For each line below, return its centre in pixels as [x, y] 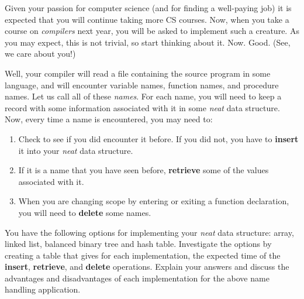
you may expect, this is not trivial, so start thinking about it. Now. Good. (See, [148, 42]
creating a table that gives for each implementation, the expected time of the [143, 255]
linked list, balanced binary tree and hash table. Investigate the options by [138, 244]
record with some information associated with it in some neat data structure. [142, 107]
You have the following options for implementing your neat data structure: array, [149, 232]
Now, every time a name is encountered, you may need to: [109, 119]
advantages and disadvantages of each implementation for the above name [137, 278]
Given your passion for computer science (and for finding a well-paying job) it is [148, 8]
